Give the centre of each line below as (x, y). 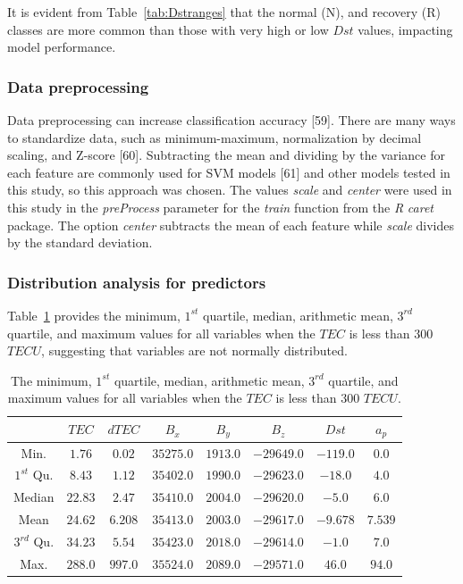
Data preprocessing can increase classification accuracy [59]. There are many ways (231, 120)
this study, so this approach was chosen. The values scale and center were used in (230, 190)
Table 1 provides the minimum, (94, 315)
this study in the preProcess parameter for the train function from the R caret (221, 207)
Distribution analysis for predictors (137, 282)
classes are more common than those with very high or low (168, 29)
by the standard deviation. (80, 242)
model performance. (62, 47)
